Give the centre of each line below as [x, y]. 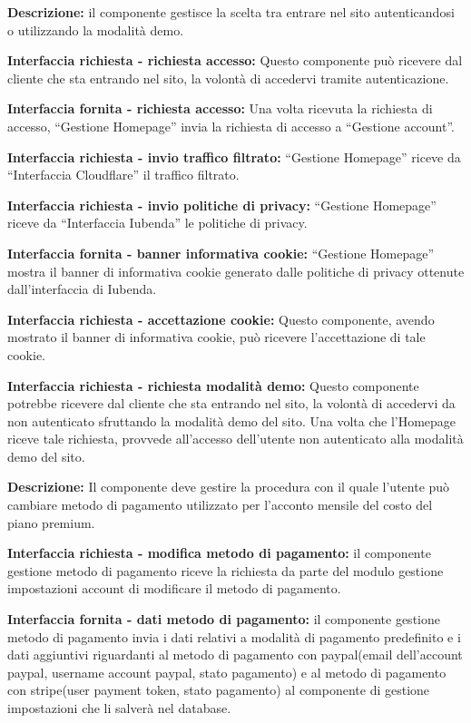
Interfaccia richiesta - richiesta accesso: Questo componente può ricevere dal [235, 60]
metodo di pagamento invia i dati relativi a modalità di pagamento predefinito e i [234, 636]
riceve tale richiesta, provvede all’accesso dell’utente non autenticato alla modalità [235, 439]
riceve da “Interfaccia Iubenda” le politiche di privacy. [157, 223]
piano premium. [51, 522]
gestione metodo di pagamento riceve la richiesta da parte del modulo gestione [226, 570]
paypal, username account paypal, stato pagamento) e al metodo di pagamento [227, 672]
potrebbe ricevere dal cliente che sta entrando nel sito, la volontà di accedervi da [231, 403]
